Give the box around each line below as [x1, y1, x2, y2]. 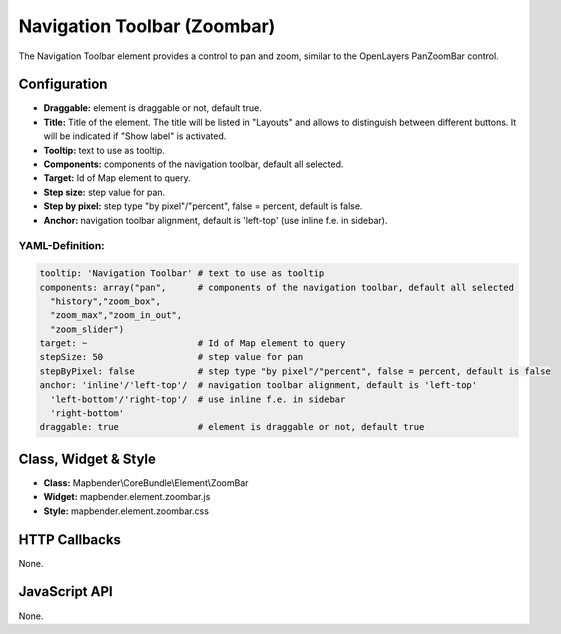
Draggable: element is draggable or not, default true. [43, 102, 262, 114]
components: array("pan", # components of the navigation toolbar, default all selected [39, 281, 515, 293]
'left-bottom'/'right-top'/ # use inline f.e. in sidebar [50, 393, 346, 405]
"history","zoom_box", [50, 295, 162, 307]
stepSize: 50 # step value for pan [39, 351, 304, 363]
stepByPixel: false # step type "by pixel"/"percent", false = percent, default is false [39, 365, 552, 377]
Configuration [18, 76, 108, 93]
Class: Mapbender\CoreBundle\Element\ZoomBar [43, 476, 249, 489]
